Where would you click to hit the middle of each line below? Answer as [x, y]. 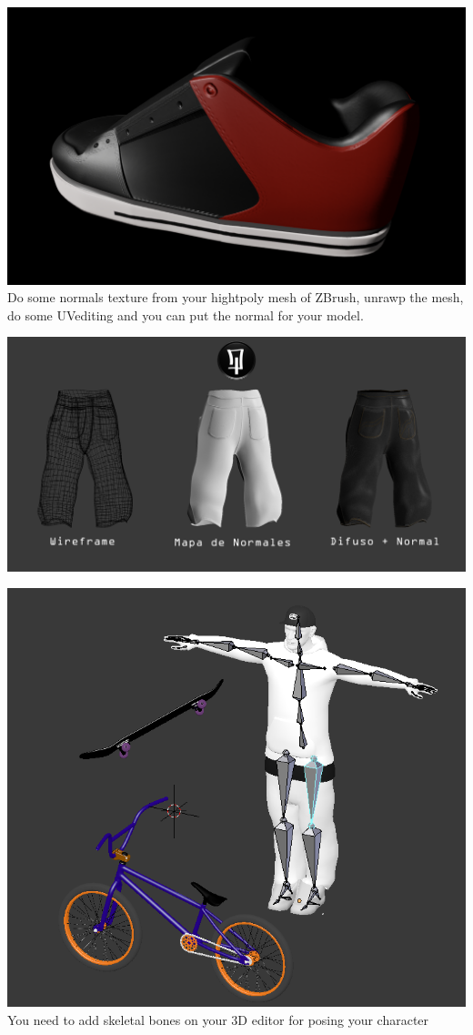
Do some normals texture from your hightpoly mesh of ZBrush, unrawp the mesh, [236, 297]
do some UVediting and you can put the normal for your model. [186, 315]
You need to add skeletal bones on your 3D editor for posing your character [218, 1019]
